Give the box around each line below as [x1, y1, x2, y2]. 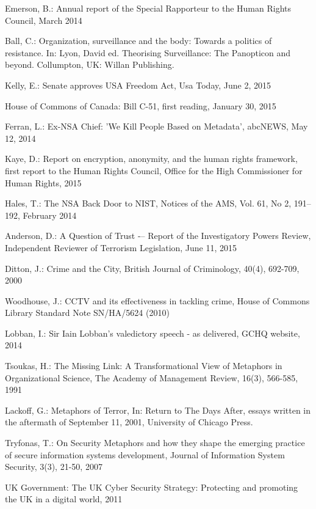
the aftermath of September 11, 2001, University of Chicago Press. [5, 416, 253, 428]
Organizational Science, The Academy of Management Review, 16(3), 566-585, [5, 371, 298, 384]
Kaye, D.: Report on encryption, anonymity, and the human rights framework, [5, 152, 298, 165]
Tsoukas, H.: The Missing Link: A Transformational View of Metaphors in [5, 359, 282, 372]
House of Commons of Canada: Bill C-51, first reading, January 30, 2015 [5, 99, 276, 112]
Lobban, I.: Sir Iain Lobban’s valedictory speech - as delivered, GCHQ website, [5, 326, 300, 339]
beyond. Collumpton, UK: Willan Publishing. [5, 58, 174, 71]
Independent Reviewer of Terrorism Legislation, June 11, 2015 [5, 241, 237, 254]
